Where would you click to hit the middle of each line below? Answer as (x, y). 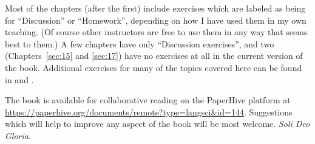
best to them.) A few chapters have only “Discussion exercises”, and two (140, 43)
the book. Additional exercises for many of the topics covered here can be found (154, 67)
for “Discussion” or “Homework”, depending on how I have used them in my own (156, 20)
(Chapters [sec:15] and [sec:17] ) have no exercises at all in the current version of (154, 56)
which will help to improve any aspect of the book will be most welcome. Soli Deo (157, 124)
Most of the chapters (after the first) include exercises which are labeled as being (155, 8)
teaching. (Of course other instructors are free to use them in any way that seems (156, 32)
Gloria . (18, 135)
